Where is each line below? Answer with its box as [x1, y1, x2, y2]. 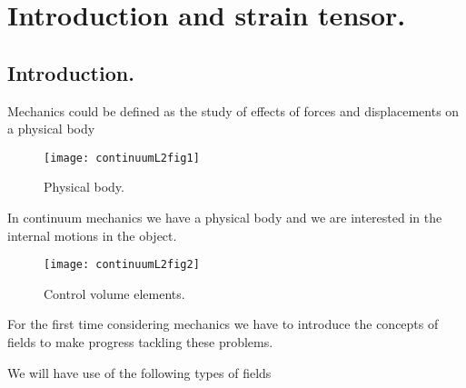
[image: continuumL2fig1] [44, 151, 200, 164]
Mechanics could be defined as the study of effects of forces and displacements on [7, 101, 460, 120]
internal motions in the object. [7, 225, 177, 244]
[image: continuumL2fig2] [44, 258, 200, 272]
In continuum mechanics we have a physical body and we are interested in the [7, 208, 442, 227]
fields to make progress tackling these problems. [7, 333, 273, 352]
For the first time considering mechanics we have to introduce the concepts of [7, 314, 439, 333]
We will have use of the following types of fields [7, 363, 272, 382]
